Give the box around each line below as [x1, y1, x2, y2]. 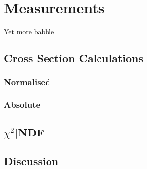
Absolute [4, 99, 41, 111]
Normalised [4, 76, 50, 88]
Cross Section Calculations [4, 50, 144, 66]
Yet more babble [4, 26, 54, 36]
